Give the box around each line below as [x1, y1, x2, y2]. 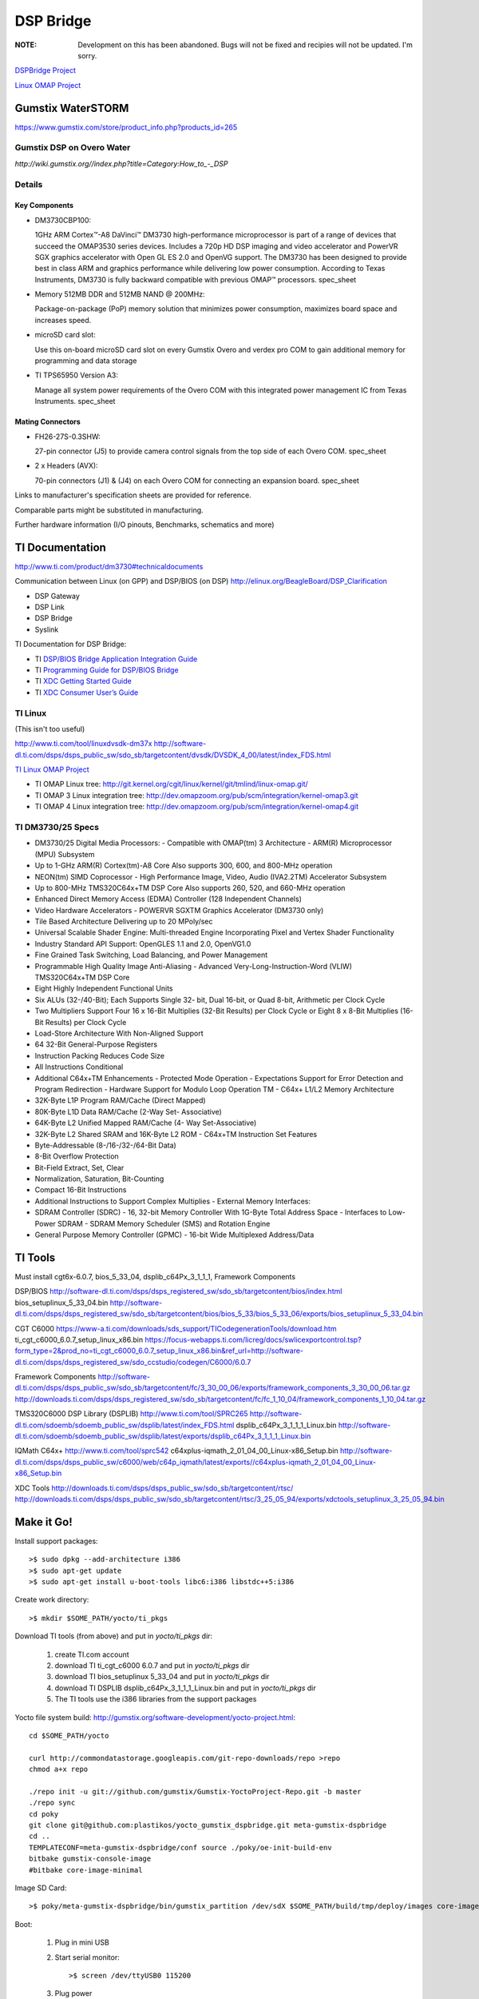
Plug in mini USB [54, 1937, 109, 1947]
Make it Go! [14, 1515, 73, 1529]
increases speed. [34, 315, 92, 325]
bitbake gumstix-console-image [29, 1854, 152, 1863]
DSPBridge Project [14, 66, 76, 75]
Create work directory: [14, 1595, 89, 1605]
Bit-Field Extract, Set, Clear [34, 1163, 125, 1172]
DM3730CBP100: [34, 215, 92, 225]
